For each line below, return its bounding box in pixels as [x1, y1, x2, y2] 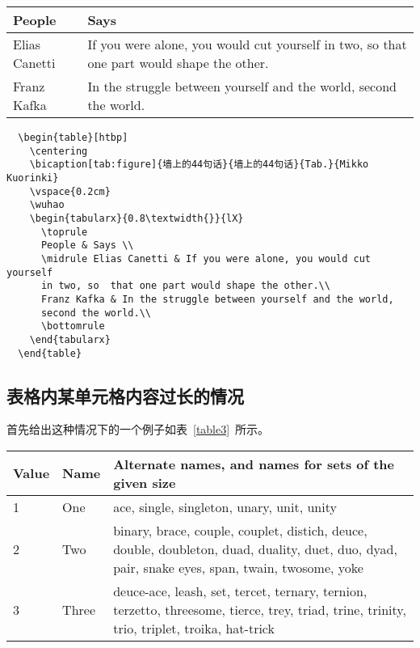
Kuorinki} [6, 172, 59, 184]
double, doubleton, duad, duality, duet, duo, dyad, [113, 539, 397, 558]
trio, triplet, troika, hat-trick [113, 618, 275, 637]
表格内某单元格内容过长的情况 [6, 383, 244, 408]
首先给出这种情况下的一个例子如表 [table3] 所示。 [6, 421, 270, 438]
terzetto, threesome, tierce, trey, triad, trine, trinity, [113, 599, 406, 619]
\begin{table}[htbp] [18, 132, 128, 143]
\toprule [40, 226, 88, 238]
